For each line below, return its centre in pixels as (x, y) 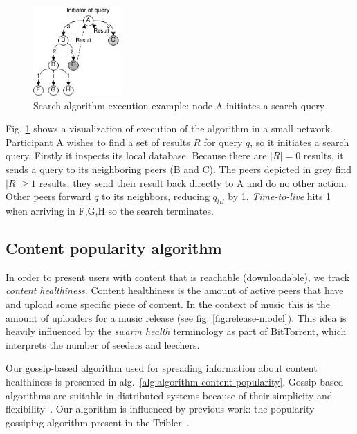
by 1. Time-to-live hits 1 (280, 196)
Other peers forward (48, 196)
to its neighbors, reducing (156, 196)
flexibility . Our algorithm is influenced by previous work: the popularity (160, 409)
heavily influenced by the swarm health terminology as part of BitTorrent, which (176, 331)
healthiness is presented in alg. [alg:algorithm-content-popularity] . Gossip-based (175, 381)
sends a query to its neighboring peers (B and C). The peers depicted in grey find (179, 169)
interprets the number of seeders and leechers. (103, 344)
